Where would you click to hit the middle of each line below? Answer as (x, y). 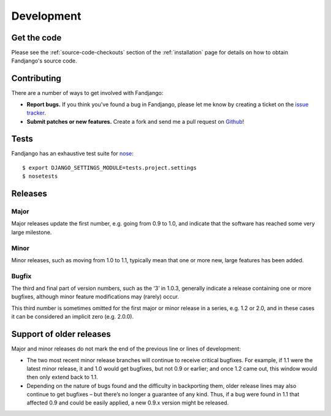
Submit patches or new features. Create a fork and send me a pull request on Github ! (135, 121)
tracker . (36, 113)
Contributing (36, 79)
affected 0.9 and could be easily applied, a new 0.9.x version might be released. (128, 403)
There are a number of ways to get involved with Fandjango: (87, 93)
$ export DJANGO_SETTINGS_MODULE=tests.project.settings (110, 168)
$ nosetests (40, 176)
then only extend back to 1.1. (62, 377)
